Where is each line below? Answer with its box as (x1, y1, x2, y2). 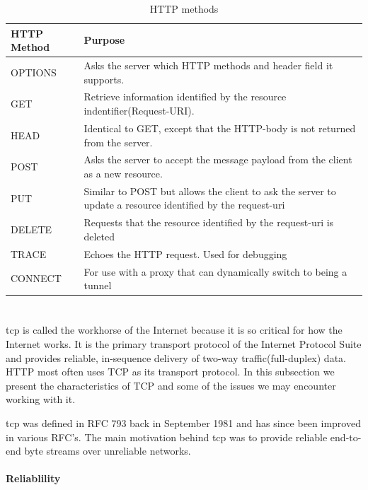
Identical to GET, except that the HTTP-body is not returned (84, 120, 356, 135)
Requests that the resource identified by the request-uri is (84, 215, 334, 230)
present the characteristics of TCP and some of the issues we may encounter (6, 378, 336, 392)
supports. (84, 71, 125, 86)
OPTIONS (11, 64, 57, 79)
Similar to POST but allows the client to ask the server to (84, 183, 336, 198)
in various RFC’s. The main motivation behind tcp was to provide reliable (6, 429, 328, 444)
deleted (84, 228, 115, 243)
